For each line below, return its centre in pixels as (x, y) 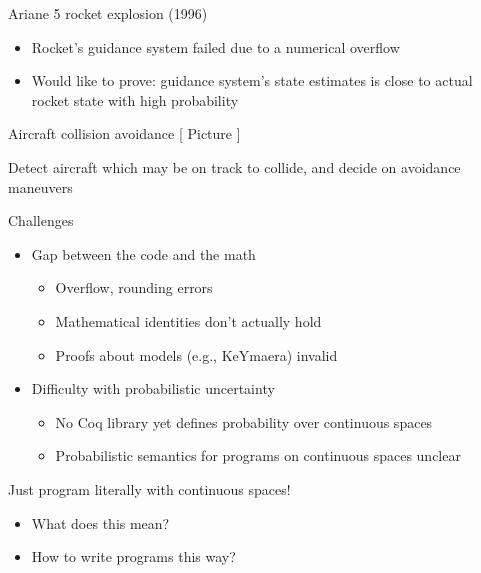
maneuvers (40, 186)
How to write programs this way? (133, 556)
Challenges (41, 220)
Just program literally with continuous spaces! (149, 488)
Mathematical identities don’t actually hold (188, 320)
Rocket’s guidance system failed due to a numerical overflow (215, 46)
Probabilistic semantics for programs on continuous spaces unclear (258, 455)
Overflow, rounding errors (134, 287)
